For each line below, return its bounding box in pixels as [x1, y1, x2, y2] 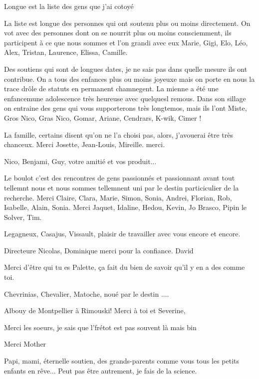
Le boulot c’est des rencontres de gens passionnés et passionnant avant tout [4, 173, 235, 183]
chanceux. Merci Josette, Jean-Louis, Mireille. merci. [4, 139, 165, 150]
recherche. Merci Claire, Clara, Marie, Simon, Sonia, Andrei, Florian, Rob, [4, 192, 232, 202]
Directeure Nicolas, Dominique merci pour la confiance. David [4, 245, 194, 255]
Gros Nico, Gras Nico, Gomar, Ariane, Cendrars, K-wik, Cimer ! [4, 112, 202, 123]
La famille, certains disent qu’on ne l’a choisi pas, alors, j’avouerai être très [4, 129, 233, 140]
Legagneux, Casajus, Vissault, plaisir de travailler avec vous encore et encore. [4, 228, 241, 239]
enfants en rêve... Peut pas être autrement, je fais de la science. [4, 365, 197, 376]
